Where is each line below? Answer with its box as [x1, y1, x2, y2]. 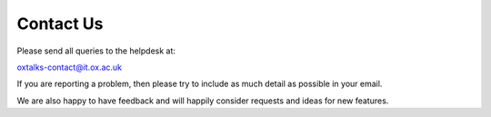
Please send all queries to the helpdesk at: [16, 45, 176, 56]
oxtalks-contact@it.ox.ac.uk [16, 62, 123, 73]
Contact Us [16, 14, 104, 34]
